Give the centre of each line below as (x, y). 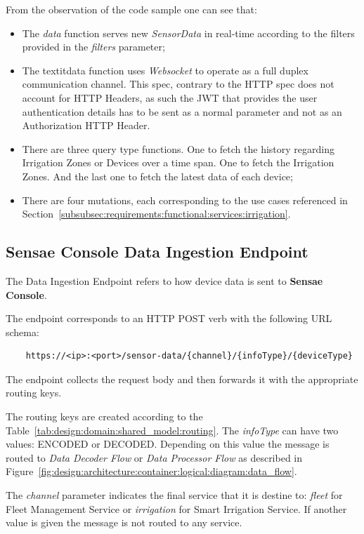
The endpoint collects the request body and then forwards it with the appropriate (182, 379)
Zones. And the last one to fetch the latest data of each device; (157, 176)
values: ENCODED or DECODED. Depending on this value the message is (168, 444)
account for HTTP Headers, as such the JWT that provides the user (170, 97)
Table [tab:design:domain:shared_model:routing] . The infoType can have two (172, 430)
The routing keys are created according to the (104, 416)
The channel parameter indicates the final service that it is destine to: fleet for (174, 495)
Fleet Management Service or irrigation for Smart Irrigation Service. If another (176, 508)
